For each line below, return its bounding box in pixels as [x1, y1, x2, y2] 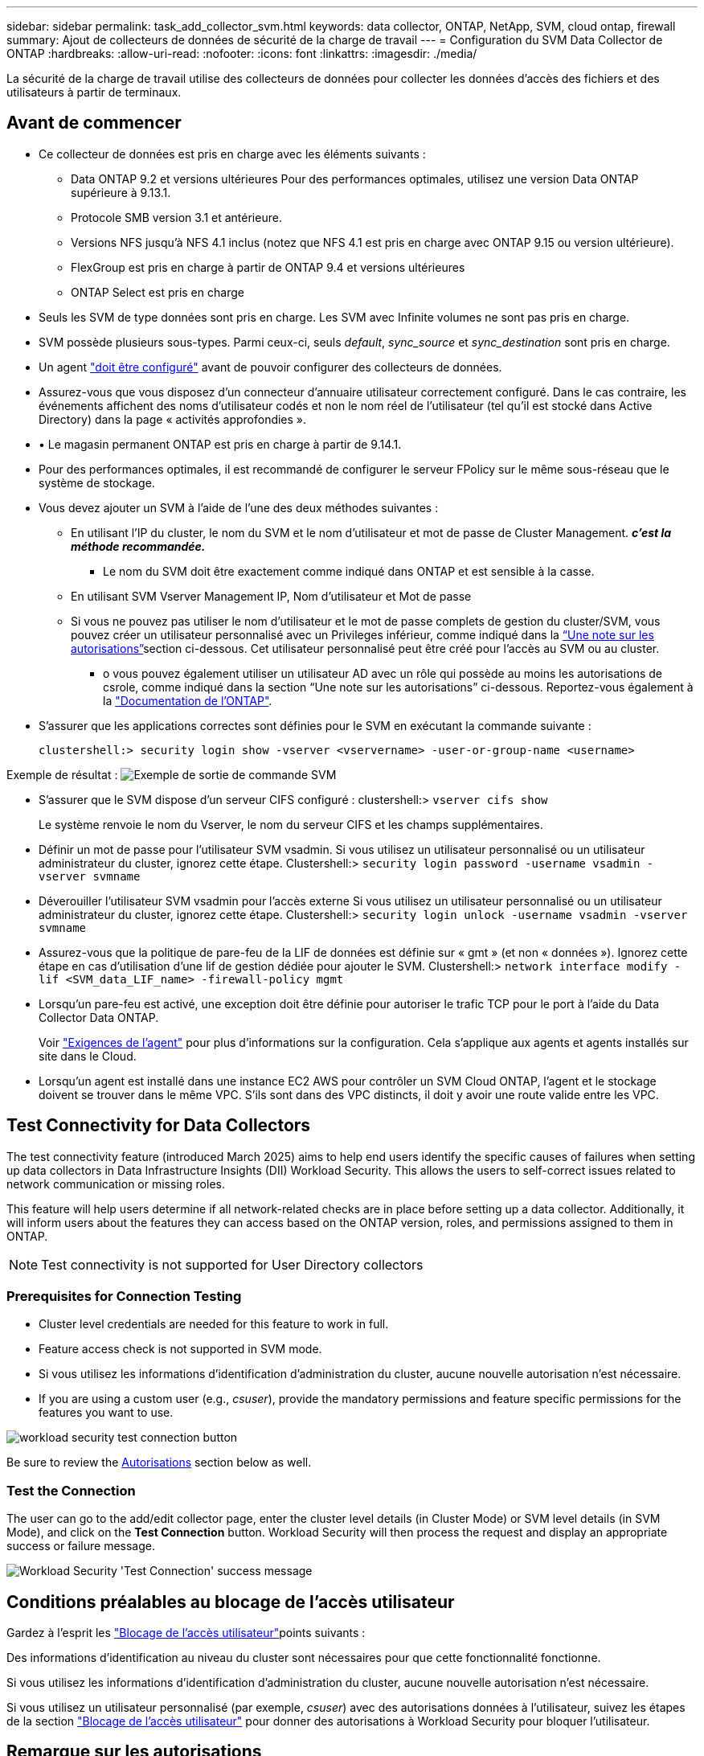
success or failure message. [6, 1539, 156, 1553]
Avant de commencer [6, 113, 182, 133]
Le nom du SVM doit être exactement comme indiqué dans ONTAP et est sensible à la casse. [103, 564, 595, 578]
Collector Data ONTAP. [39, 1010, 159, 1024]
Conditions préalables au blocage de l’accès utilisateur [6, 1591, 455, 1612]
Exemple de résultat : [6, 767, 118, 782]
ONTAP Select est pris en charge [71, 285, 244, 299]
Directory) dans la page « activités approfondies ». [39, 412, 307, 426]
